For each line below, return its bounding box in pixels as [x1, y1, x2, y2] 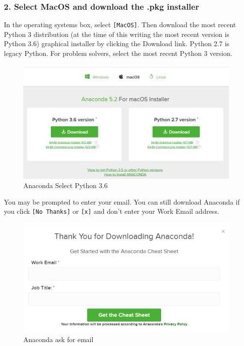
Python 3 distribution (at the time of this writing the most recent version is [4, 29, 229, 39]
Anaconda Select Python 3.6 [23, 180, 108, 190]
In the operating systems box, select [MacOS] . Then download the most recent [4, 19, 236, 30]
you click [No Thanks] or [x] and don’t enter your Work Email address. [4, 206, 219, 216]
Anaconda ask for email [23, 334, 94, 344]
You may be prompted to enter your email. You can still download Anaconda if [4, 196, 240, 207]
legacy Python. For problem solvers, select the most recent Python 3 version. [4, 48, 232, 58]
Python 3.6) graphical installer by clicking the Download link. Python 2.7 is [4, 38, 229, 49]
